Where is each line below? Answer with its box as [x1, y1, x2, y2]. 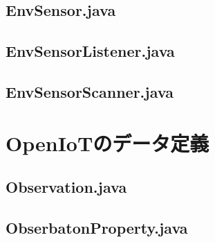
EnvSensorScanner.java [6, 80, 174, 102]
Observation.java [6, 176, 127, 198]
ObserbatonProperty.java [6, 216, 188, 238]
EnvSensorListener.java [6, 40, 175, 62]
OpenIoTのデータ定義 [6, 128, 209, 157]
